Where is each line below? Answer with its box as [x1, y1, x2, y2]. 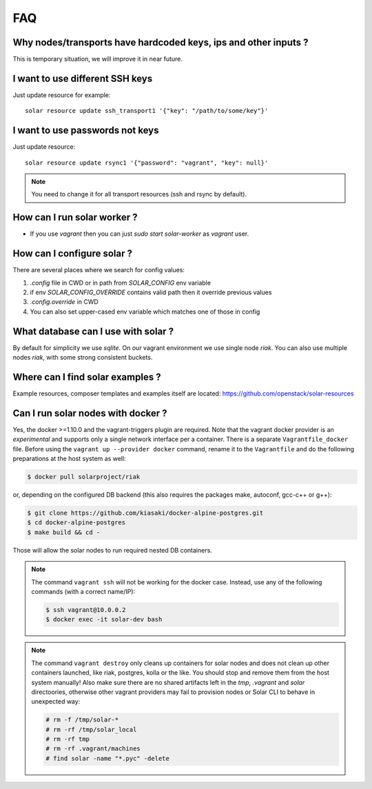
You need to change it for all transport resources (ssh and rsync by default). [31, 190, 247, 198]
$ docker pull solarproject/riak [27, 473, 141, 481]
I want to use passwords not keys [12, 125, 159, 136]
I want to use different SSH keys [12, 72, 153, 84]
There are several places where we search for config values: [12, 266, 185, 274]
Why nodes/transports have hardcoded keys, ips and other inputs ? [12, 37, 309, 48]
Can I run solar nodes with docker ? [12, 407, 168, 419]
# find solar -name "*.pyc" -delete [45, 755, 170, 762]
